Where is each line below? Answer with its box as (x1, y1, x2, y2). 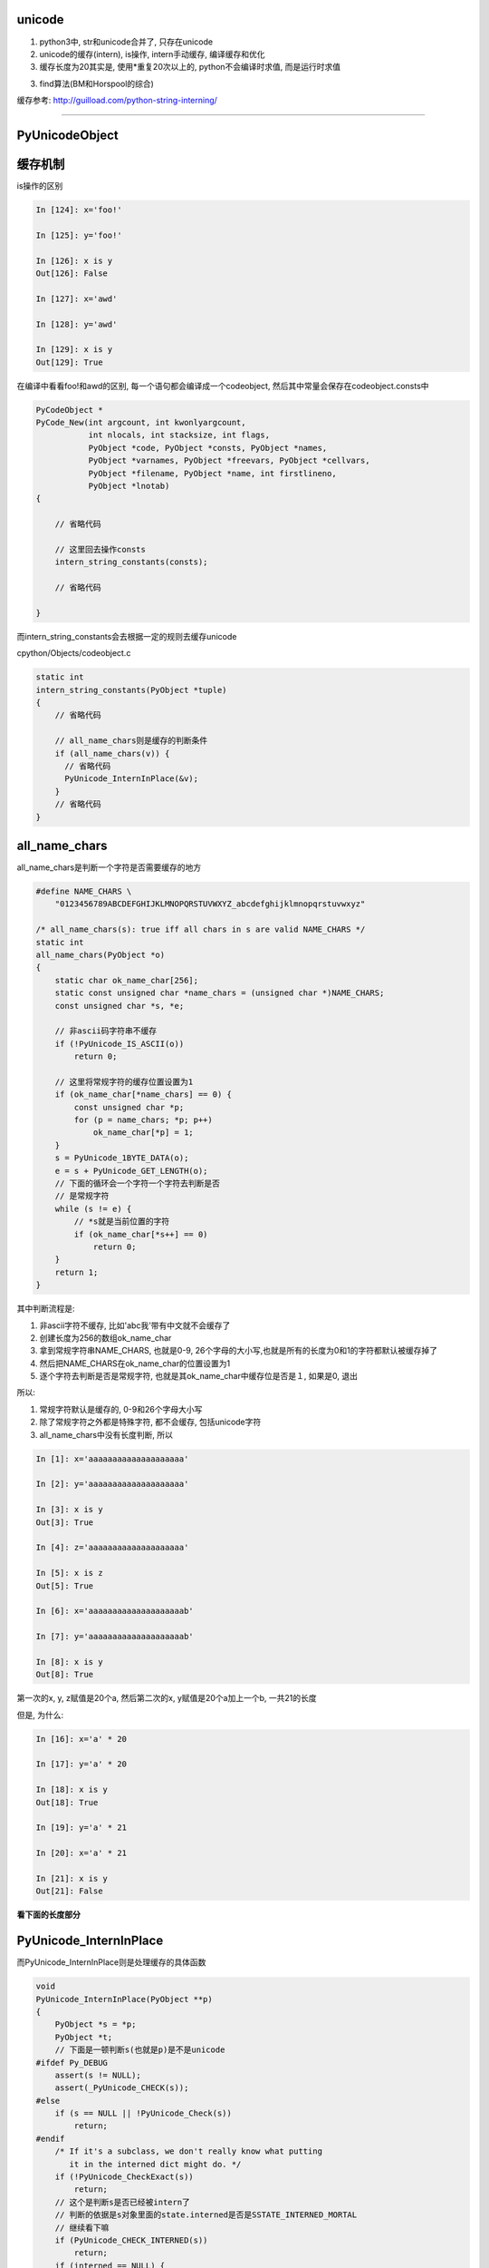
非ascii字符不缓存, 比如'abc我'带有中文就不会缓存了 (39, 1320, 231, 1331)
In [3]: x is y (35, 1504, 103, 1515)
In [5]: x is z (35, 1568, 103, 1579)
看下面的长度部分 (16, 1910, 81, 1921)
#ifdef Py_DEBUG (35, 2058, 109, 2068)
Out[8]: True (35, 1669, 94, 1680)
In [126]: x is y (35, 255, 113, 266)
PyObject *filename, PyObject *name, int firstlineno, (88, 468, 337, 478)
